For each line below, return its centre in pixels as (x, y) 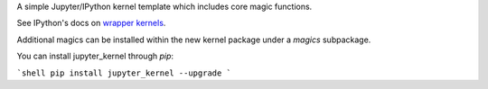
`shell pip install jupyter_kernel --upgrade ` (124, 73)
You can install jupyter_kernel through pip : (95, 56)
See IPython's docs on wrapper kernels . (91, 23)
